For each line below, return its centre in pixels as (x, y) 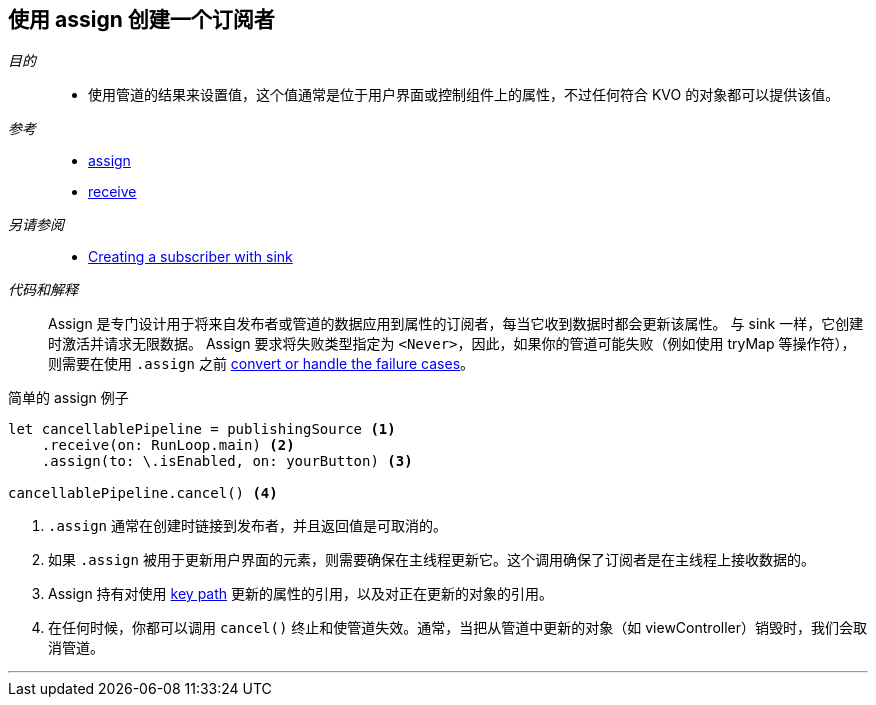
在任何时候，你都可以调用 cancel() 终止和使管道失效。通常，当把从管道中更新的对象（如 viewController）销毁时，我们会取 (457, 628)
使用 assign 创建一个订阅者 (141, 19)
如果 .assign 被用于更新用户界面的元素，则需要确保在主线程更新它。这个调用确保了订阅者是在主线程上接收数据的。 (431, 560)
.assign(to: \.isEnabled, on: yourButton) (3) (227, 461)
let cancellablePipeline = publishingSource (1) (202, 429)
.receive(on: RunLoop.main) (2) (168, 445)
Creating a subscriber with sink (190, 257)
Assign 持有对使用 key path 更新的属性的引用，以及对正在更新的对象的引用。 (300, 594)
